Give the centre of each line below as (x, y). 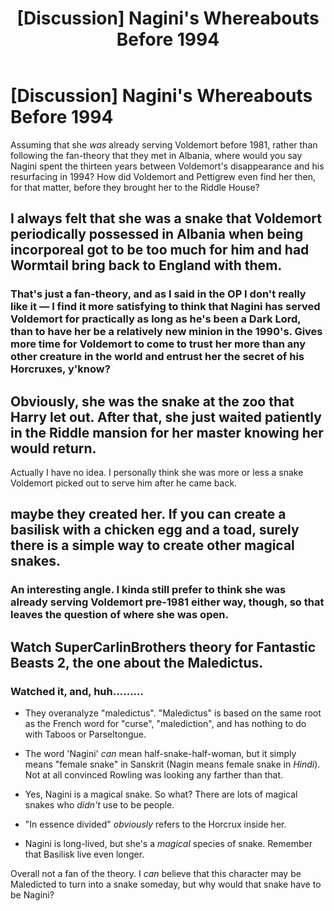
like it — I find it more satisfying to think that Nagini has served (165, 307)
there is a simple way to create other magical (152, 545)
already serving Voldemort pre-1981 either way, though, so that (167, 602)
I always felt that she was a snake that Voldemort (166, 218)
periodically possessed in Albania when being (157, 234)
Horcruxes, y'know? (60, 369)
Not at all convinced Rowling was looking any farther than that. (154, 775)
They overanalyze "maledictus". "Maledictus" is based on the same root (173, 713)
